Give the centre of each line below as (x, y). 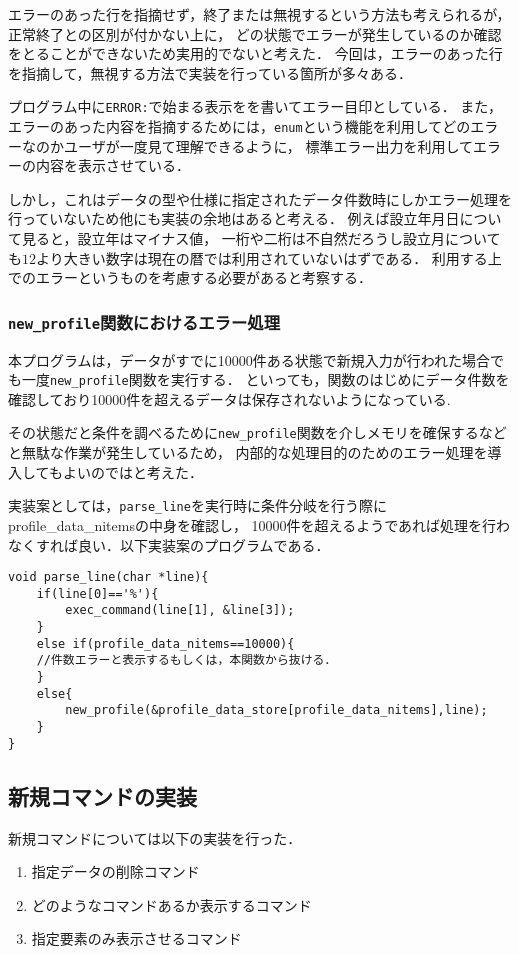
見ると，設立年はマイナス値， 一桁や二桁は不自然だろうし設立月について (261, 238)
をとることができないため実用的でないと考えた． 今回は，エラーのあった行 (255, 53)
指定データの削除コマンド (115, 871)
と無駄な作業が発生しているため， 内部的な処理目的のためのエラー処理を (248, 452)
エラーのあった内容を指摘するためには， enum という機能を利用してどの (239, 126)
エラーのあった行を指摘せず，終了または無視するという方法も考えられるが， (259, 14)
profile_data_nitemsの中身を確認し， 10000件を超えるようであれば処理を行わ (259, 524)
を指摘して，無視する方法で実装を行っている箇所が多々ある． (210, 72)
